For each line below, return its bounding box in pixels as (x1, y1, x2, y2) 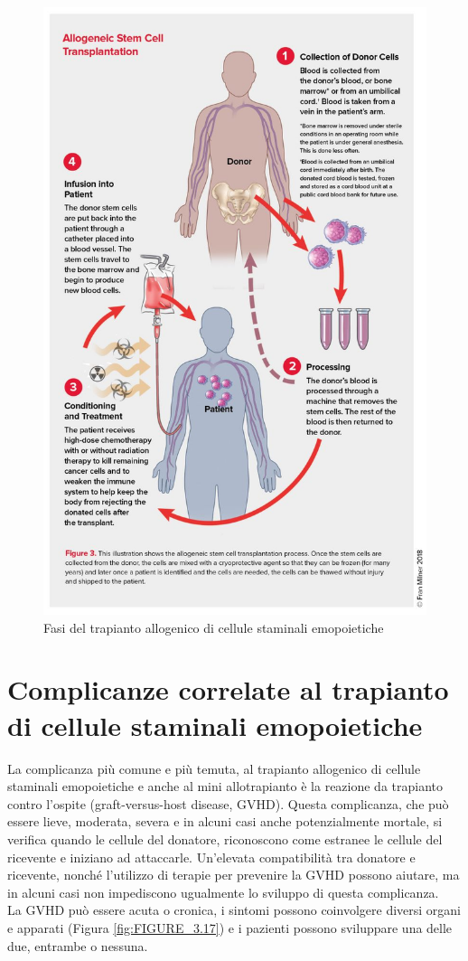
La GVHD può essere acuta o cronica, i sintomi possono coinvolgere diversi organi (7, 900, 461, 919)
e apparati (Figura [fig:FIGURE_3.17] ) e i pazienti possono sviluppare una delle (7, 918, 453, 937)
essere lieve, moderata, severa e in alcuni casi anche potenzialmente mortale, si (7, 812, 443, 831)
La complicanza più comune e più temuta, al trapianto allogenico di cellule (7, 758, 421, 777)
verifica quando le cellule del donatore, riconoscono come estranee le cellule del (7, 829, 443, 848)
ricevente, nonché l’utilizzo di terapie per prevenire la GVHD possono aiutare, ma (7, 865, 460, 884)
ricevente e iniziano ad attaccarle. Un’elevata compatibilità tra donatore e (7, 847, 416, 866)
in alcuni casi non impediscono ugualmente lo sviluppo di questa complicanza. (7, 882, 439, 901)
